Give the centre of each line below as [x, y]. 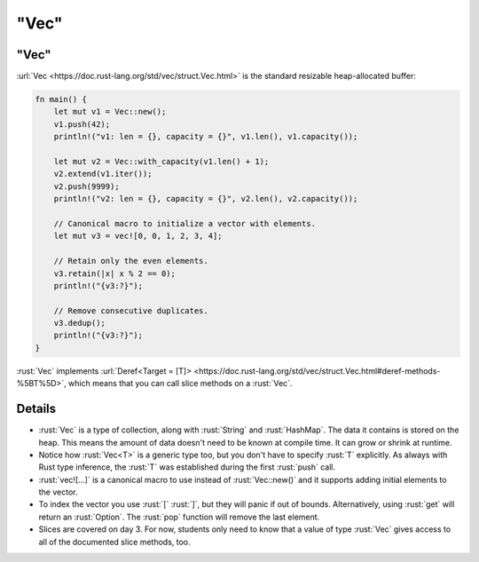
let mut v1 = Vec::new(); [110, 112]
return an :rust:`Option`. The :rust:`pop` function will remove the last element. [179, 517]
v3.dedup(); [80, 323]
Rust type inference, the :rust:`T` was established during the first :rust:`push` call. [187, 467]
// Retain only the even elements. [131, 261]
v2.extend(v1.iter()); [103, 174]
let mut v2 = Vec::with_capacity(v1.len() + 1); [161, 161]
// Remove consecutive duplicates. [131, 310]
